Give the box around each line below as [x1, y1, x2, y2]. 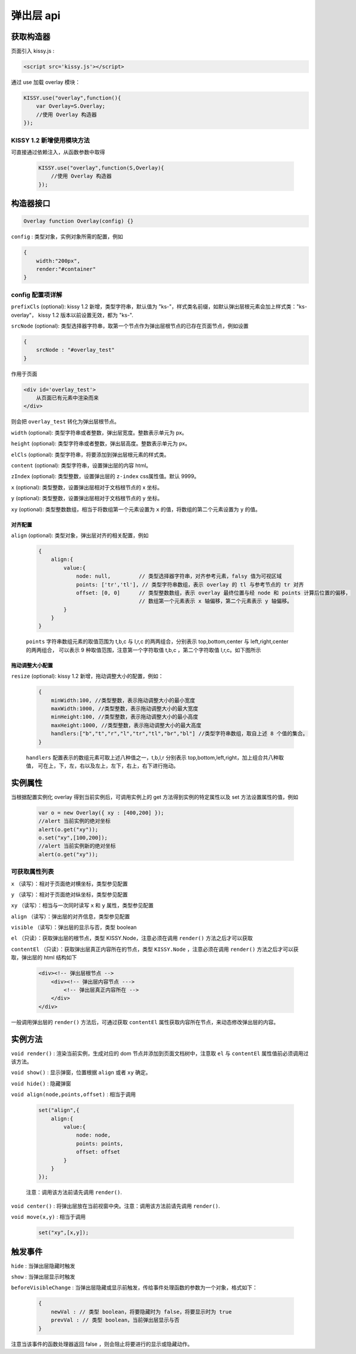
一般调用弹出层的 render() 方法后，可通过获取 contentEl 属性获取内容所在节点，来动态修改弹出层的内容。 [11, 1018, 279, 1025]
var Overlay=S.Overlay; [36, 103, 105, 110]
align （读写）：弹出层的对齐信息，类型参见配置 [11, 913, 130, 920]
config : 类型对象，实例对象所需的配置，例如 [11, 233, 123, 241]
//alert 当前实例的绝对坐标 [38, 818, 111, 825]
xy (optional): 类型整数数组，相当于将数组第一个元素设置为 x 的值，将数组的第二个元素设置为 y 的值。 [11, 506, 261, 513]
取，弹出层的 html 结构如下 [11, 954, 77, 961]
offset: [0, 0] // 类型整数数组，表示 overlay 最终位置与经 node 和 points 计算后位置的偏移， [76, 589, 351, 596]
